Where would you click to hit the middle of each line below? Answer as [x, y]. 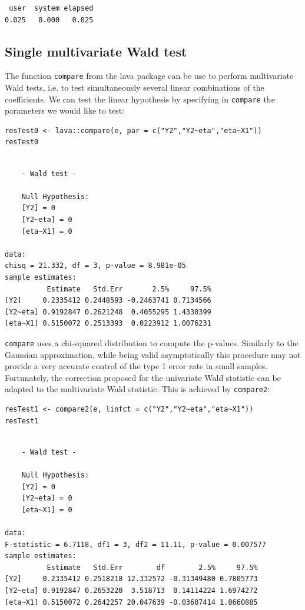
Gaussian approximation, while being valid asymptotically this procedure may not [153, 354]
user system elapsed [51, 8]
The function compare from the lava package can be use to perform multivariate [149, 76]
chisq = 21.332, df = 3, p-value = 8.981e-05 [95, 266]
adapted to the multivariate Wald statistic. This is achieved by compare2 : [137, 389]
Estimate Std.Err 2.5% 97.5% [129, 289]
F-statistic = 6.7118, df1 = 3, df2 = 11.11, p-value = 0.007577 [135, 544]
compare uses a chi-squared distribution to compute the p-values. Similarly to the [152, 342]
